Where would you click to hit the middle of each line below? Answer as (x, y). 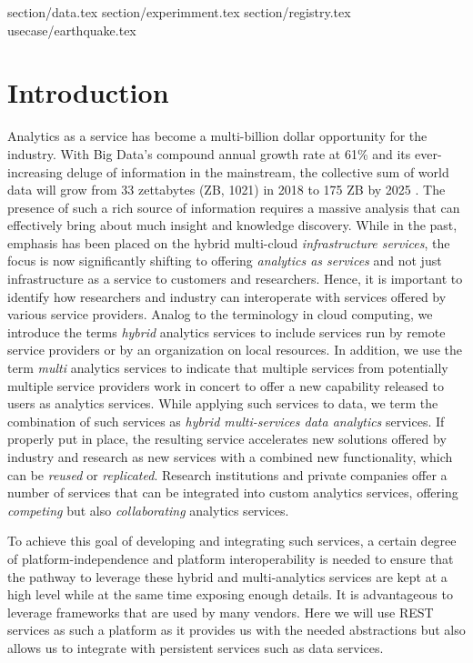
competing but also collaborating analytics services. (148, 510)
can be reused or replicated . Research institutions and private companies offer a (227, 474)
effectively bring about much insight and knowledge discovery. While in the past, (232, 225)
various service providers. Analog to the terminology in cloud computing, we (220, 314)
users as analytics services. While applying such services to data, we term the (223, 403)
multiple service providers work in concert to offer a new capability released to (226, 385)
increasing (35, 171)
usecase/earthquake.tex (72, 30)
